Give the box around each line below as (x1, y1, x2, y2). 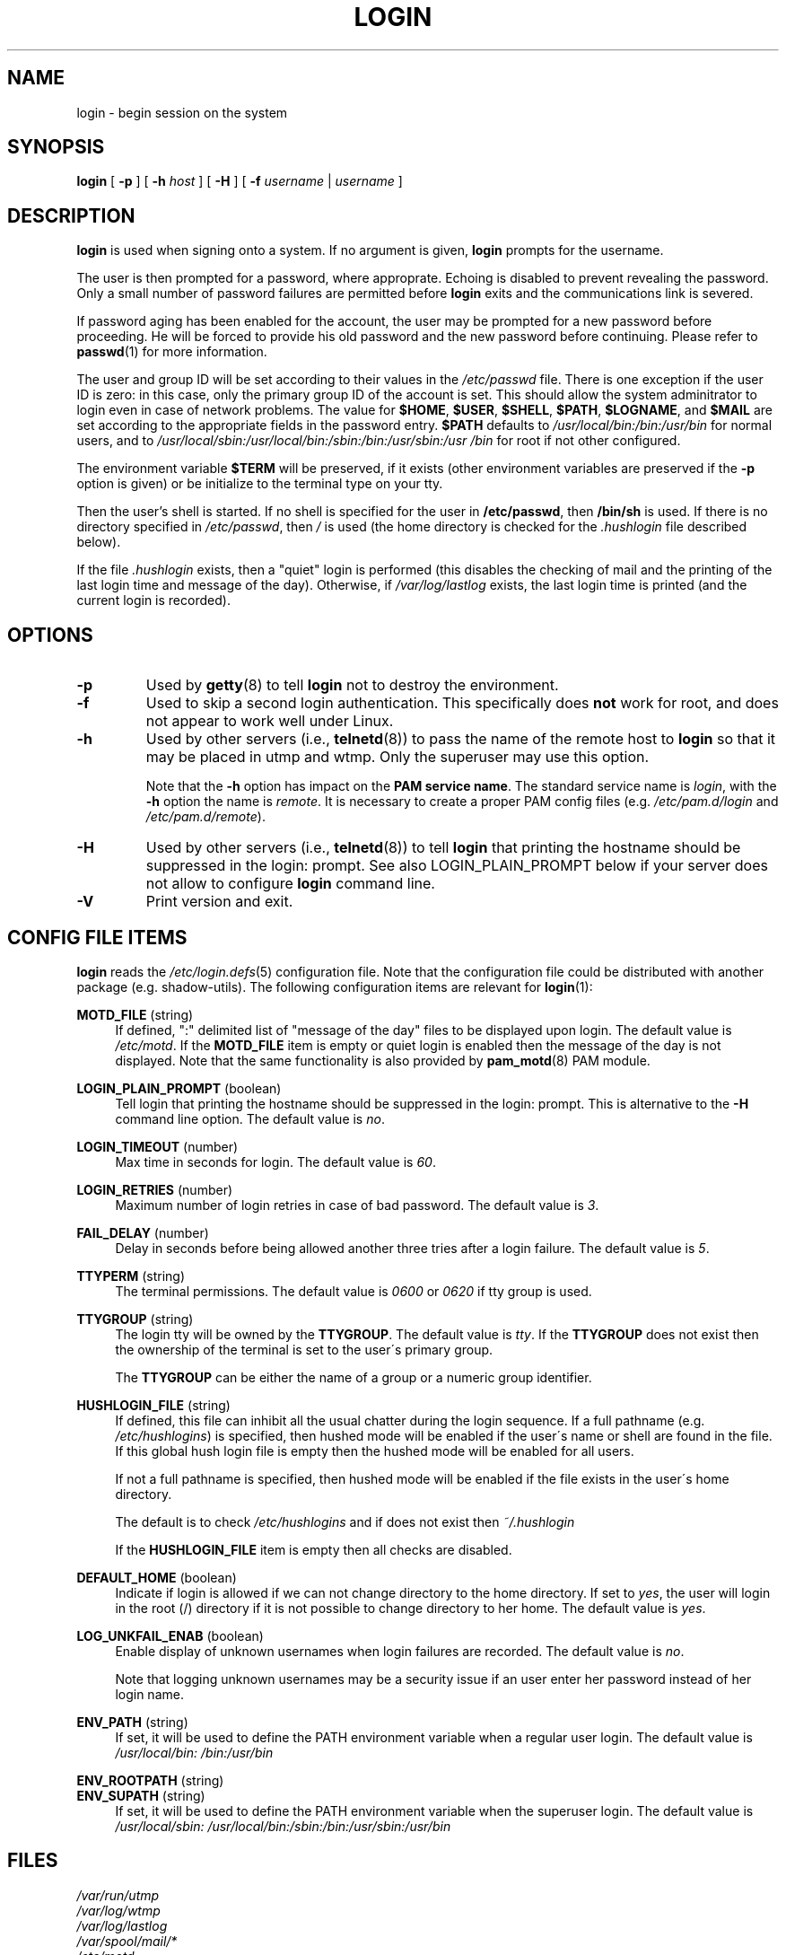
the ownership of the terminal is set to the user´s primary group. (115, 1341, 493, 1357)
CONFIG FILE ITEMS (7, 925, 188, 949)
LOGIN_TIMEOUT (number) (76, 1138, 239, 1154)
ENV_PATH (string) (76, 1714, 188, 1730)
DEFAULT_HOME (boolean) (76, 1569, 237, 1585)
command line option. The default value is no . (115, 1110, 385, 1127)
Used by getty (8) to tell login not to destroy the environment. (145, 676, 559, 695)
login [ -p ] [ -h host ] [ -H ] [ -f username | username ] (76, 173, 403, 189)
